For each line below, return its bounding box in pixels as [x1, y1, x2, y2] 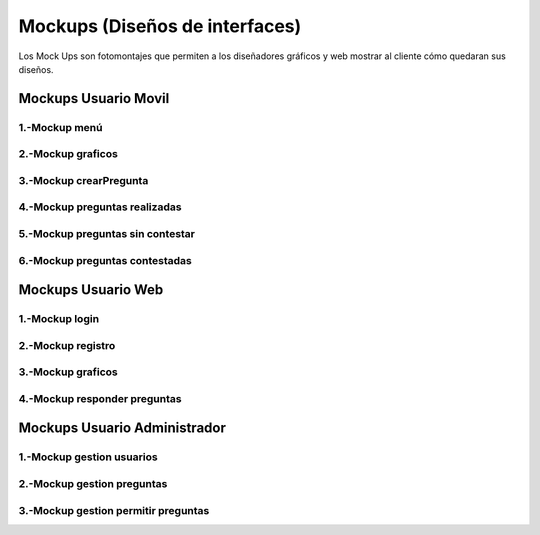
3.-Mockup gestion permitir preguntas [18, 503, 210, 517]
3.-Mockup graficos [18, 365, 119, 379]
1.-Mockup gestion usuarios [18, 450, 159, 464]
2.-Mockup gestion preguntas [18, 476, 168, 490]
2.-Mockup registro [18, 338, 116, 352]
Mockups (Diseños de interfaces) [18, 15, 302, 37]
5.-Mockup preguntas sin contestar [18, 226, 195, 240]
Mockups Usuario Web [18, 281, 164, 299]
